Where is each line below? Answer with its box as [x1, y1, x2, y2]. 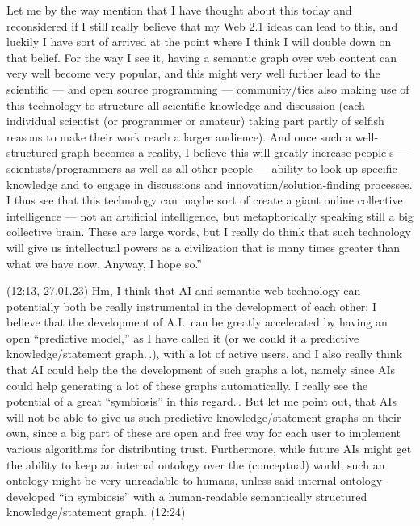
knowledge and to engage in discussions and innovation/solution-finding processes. [6, 175, 413, 192]
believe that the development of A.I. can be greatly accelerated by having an [6, 313, 388, 330]
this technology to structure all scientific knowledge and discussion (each [6, 96, 365, 113]
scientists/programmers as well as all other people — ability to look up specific [6, 159, 397, 176]
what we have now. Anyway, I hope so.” [6, 255, 202, 271]
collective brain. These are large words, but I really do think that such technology [6, 223, 411, 240]
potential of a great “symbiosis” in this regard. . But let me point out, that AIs [6, 393, 397, 410]
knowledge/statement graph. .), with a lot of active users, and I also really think [6, 345, 403, 362]
